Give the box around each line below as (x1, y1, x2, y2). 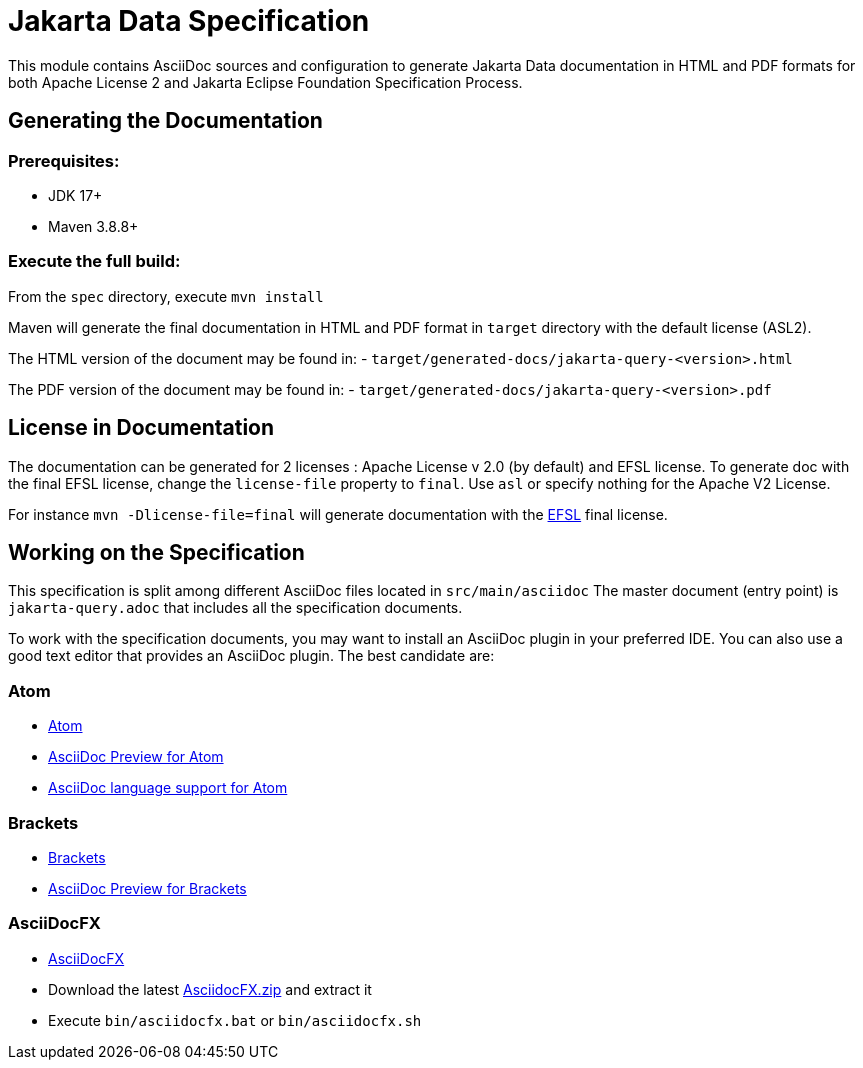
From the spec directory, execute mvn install (8, 287, 324, 305)
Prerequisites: (8, 150, 120, 171)
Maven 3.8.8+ (48, 217, 139, 235)
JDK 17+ (48, 186, 103, 204)
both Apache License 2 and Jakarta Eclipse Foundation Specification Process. (8, 73, 523, 91)
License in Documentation (8, 415, 275, 441)
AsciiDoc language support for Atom (48, 779, 288, 797)
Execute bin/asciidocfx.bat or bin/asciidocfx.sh (48, 1011, 422, 1029)
